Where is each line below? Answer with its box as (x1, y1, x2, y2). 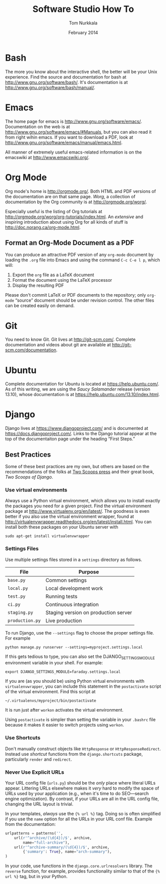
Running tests (45, 593, 78, 600)
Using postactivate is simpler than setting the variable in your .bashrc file (5, 717, 156, 723)
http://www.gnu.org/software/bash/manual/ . (5, 84, 96, 90)
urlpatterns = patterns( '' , (5, 831, 63, 836)
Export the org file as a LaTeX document (12, 272, 94, 278)
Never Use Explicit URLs (5, 769, 64, 776)
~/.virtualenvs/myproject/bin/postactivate (5, 698, 97, 704)
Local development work (45, 585, 103, 592)
